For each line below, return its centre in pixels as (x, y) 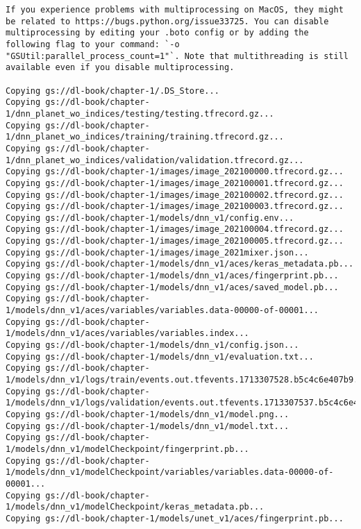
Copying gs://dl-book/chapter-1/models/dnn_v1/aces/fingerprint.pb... (172, 276)
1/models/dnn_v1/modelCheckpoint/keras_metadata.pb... (135, 507)
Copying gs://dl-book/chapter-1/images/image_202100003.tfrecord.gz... (175, 207)
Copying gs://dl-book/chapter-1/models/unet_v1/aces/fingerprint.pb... (175, 518)
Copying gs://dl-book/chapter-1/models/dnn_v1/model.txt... (148, 426)
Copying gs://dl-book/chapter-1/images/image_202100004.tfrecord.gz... (175, 229)
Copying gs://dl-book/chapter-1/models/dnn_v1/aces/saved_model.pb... (172, 287)
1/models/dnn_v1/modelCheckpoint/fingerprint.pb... (127, 449)
